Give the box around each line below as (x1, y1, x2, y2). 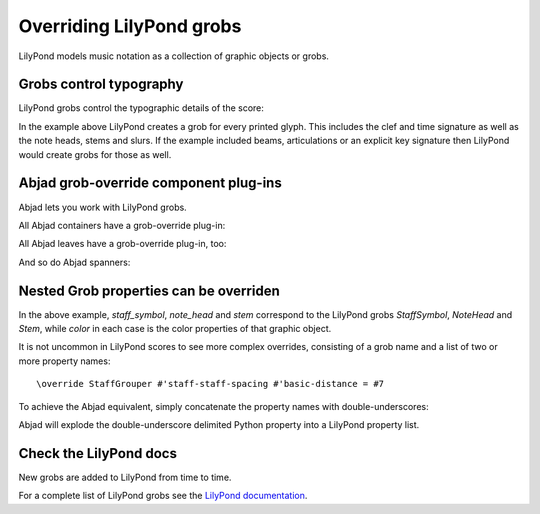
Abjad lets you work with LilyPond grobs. (18, 201, 187, 213)
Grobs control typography (18, 76, 184, 93)
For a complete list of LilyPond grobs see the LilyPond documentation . (18, 490, 308, 502)
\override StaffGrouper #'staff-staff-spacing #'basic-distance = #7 (36, 378, 385, 390)
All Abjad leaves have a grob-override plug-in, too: (18, 238, 227, 250)
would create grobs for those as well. (18, 148, 172, 160)
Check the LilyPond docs (18, 445, 177, 462)
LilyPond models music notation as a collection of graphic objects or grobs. (18, 50, 330, 62)
